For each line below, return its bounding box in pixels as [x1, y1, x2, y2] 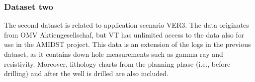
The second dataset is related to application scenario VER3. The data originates [4, 20, 249, 30]
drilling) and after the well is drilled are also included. [4, 68, 169, 79]
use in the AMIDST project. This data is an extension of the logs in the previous [4, 39, 251, 49]
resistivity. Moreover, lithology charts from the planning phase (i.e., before [4, 58, 231, 69]
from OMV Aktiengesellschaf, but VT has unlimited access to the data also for [4, 29, 245, 40]
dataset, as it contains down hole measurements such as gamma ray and [4, 49, 223, 59]
